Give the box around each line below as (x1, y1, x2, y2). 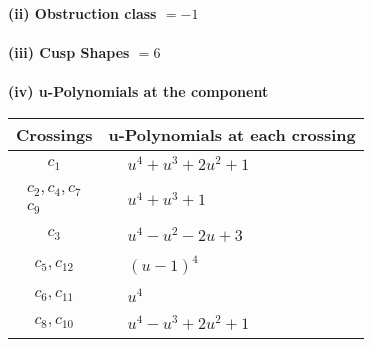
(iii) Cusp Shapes (8, 42, 130, 63)
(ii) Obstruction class (8, 3, 157, 23)
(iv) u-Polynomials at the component (8, 81, 269, 102)
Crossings (16, 122, 93, 146)
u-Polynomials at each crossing (108, 122, 356, 146)
